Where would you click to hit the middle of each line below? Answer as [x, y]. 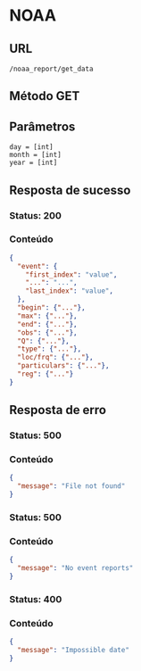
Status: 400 [36, 599]
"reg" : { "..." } [46, 374]
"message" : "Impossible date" [73, 650]
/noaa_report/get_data [51, 69]
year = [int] [33, 163]
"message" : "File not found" [71, 486]
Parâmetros [42, 126]
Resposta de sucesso [70, 190]
